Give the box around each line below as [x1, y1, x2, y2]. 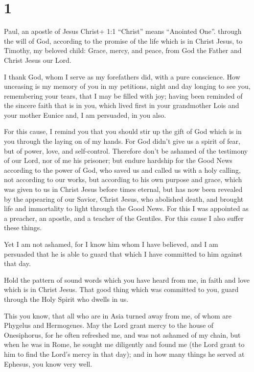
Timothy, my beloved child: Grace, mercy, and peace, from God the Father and [4, 45, 242, 55]
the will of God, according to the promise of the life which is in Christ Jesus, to [4, 35, 243, 46]
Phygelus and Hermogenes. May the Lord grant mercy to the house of [4, 320, 214, 330]
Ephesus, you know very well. [4, 358, 92, 369]
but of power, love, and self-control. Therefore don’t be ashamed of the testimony [4, 145, 248, 156]
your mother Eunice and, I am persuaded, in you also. [4, 109, 166, 120]
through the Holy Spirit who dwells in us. [4, 293, 129, 304]
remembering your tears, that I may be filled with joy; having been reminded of [4, 90, 243, 101]
